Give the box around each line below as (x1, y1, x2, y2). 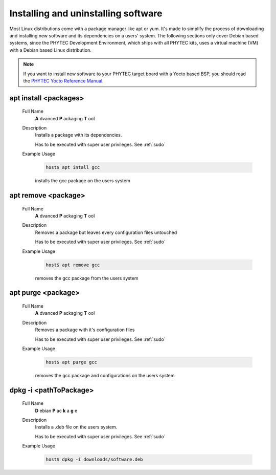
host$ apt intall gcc (45, 164, 100, 170)
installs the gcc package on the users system (35, 178, 130, 184)
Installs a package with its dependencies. (35, 132, 122, 138)
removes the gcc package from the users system (35, 275, 139, 281)
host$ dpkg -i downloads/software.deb (45, 457, 143, 463)
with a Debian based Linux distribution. (9, 47, 92, 53)
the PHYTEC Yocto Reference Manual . (23, 77, 104, 84)
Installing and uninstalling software (9, 8, 163, 19)
